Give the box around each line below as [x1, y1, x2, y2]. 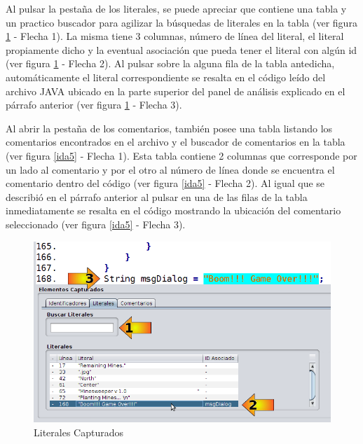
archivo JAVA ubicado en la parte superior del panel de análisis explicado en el [6, 83, 345, 98]
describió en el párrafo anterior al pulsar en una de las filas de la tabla [6, 189, 308, 204]
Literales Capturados [34, 424, 123, 439]
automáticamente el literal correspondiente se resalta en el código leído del [6, 69, 326, 84]
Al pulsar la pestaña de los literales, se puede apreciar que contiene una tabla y [6, 1, 347, 15]
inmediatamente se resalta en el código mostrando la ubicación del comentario [6, 203, 341, 218]
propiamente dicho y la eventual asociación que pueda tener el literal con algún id [6, 42, 357, 57]
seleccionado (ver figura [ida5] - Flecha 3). [6, 216, 186, 231]
